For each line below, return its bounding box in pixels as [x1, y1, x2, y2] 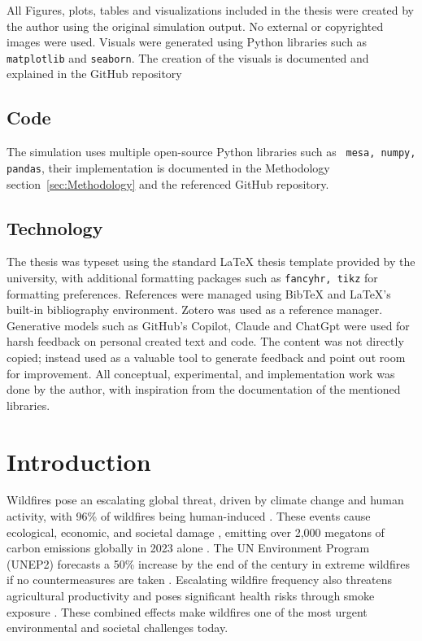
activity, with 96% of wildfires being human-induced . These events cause [7, 508, 371, 525]
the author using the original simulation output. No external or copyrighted [7, 17, 384, 34]
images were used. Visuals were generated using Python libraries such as [7, 33, 368, 50]
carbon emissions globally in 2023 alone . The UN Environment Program [7, 539, 370, 556]
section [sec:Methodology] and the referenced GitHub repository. [7, 175, 329, 192]
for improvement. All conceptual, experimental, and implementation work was [7, 364, 395, 382]
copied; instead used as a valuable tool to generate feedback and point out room [7, 348, 406, 365]
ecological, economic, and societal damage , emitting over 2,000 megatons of [7, 523, 385, 540]
